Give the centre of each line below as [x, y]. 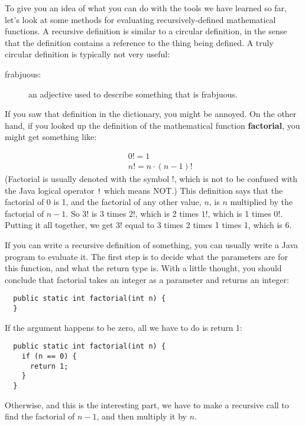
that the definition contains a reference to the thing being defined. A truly [139, 42]
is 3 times [109, 213]
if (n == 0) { [49, 356]
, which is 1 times [239, 213]
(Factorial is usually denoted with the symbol [87, 178]
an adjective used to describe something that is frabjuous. [133, 94]
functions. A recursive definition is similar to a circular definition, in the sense [146, 31]
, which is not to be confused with [236, 178]
